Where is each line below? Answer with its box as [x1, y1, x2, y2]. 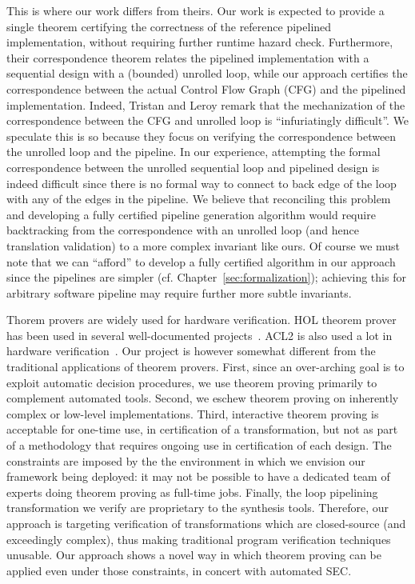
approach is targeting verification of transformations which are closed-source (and [6, 515, 406, 531]
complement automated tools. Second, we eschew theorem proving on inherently [6, 390, 399, 406]
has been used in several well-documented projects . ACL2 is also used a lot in [6, 326, 393, 343]
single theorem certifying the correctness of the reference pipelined [6, 18, 332, 34]
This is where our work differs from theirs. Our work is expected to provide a [6, 2, 385, 18]
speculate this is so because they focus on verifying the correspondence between [6, 127, 397, 144]
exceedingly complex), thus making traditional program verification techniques [6, 530, 391, 547]
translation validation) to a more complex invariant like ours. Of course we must [6, 237, 401, 254]
